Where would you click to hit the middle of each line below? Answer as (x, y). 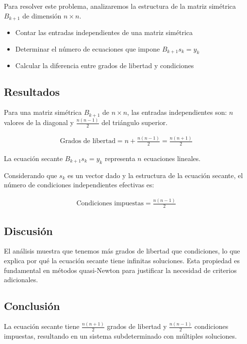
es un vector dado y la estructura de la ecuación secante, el (155, 175)
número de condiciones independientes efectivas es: (79, 185)
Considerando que (31, 175)
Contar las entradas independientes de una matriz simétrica (104, 32)
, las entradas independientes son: (177, 112)
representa (120, 158)
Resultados (32, 92)
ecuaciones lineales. (172, 158)
